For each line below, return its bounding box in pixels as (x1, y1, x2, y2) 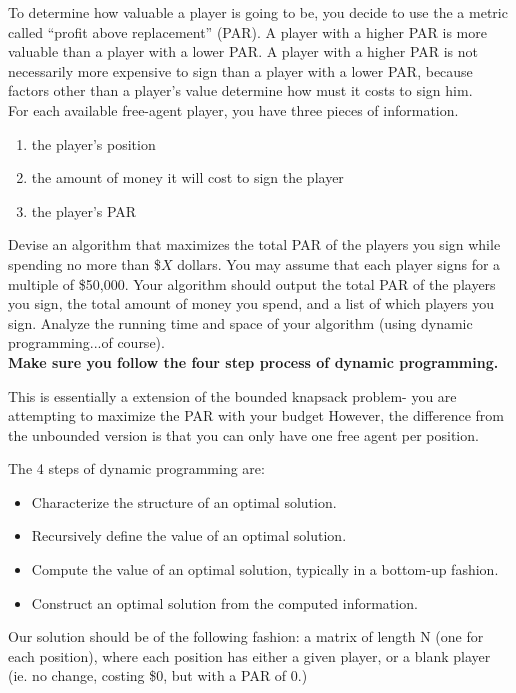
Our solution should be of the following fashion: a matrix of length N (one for (8, 626, 484, 647)
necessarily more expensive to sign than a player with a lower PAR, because (8, 60, 473, 81)
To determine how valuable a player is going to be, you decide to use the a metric (8, 2, 508, 22)
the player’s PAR (31, 200, 137, 221)
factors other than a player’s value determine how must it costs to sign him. (8, 80, 473, 101)
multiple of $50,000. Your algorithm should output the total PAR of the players (8, 273, 496, 294)
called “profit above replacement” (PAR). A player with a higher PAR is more (8, 21, 487, 42)
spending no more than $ (8, 253, 161, 274)
